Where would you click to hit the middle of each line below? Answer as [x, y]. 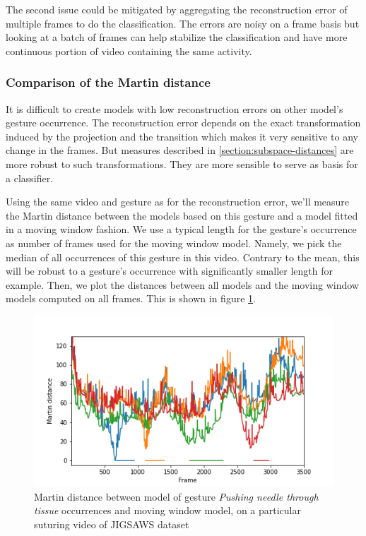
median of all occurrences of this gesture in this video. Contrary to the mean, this [183, 257]
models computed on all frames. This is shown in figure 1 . [131, 298]
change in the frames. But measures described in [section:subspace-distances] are [180, 150]
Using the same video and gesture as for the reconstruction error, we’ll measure [178, 202]
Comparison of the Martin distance [108, 82]
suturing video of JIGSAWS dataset [112, 524]
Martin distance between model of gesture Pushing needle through [176, 496]
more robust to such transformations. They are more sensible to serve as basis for [182, 163]
